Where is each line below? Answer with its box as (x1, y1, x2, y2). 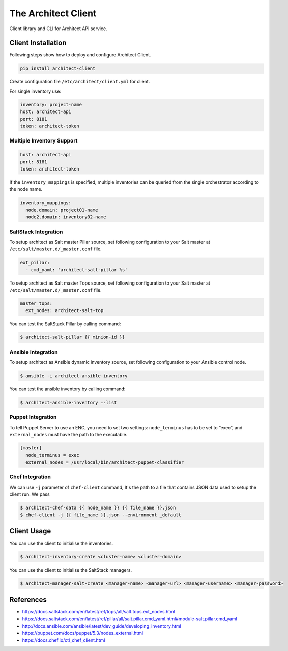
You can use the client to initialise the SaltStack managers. (9, 567, 132, 573)
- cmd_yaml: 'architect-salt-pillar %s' (25, 267, 128, 272)
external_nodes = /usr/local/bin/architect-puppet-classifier (25, 459, 184, 465)
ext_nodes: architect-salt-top (25, 308, 104, 314)
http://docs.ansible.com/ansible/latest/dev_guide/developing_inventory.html (22, 623, 182, 629)
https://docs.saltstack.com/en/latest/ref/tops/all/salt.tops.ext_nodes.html (22, 609, 176, 615)
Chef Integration (9, 473, 51, 480)
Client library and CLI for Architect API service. (9, 25, 107, 32)
